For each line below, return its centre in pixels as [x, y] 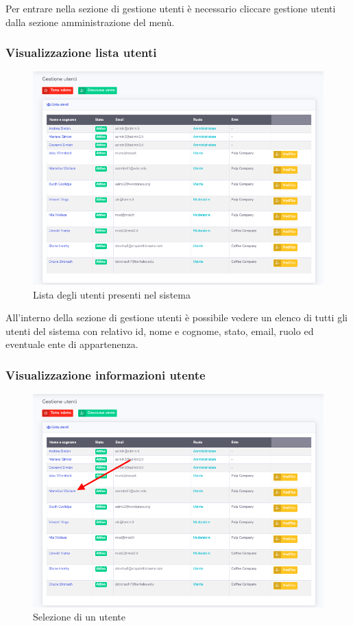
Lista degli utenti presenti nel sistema [112, 294]
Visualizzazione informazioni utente [106, 374]
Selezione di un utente [79, 617]
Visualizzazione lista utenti [81, 53]
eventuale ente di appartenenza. [72, 344]
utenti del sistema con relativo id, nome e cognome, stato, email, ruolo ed [160, 331]
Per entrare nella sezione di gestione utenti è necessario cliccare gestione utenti [171, 8]
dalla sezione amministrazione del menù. [90, 22]
